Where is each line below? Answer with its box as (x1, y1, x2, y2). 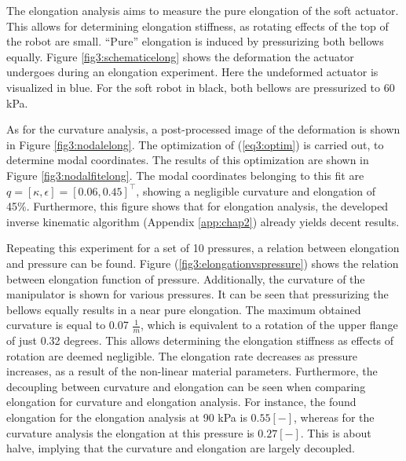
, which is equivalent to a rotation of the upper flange (140, 316, 398, 333)
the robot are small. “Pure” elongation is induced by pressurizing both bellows (6, 33, 384, 49)
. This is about (300, 424, 371, 441)
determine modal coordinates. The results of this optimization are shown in (6, 152, 369, 168)
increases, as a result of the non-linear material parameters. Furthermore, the (6, 363, 378, 379)
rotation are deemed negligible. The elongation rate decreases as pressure (6, 347, 358, 364)
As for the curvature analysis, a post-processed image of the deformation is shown (6, 121, 401, 137)
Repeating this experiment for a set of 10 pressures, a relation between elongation (6, 240, 400, 256)
